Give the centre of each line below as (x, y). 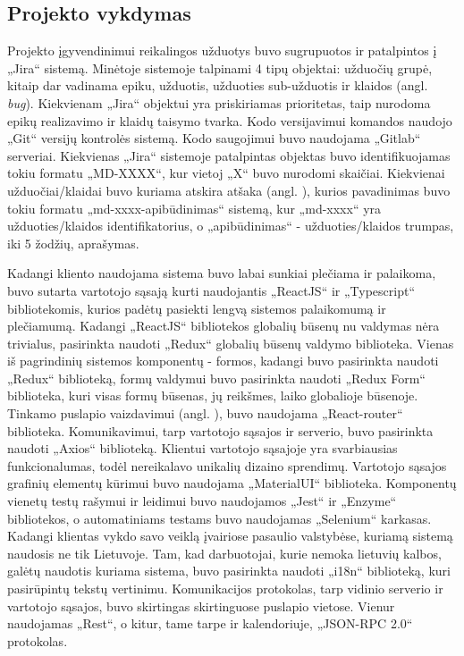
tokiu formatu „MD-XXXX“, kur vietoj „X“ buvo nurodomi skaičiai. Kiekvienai (226, 173)
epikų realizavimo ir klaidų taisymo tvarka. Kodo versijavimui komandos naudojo (230, 120)
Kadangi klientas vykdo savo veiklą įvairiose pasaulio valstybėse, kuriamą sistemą (230, 536)
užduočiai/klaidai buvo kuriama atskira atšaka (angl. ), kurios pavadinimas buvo (229, 190)
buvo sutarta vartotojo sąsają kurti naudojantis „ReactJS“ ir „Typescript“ (211, 290)
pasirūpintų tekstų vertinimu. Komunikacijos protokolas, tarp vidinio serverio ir (225, 589)
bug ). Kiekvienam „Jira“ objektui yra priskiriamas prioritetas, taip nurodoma (219, 102)
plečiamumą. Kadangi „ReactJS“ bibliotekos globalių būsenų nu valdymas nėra (224, 326)
